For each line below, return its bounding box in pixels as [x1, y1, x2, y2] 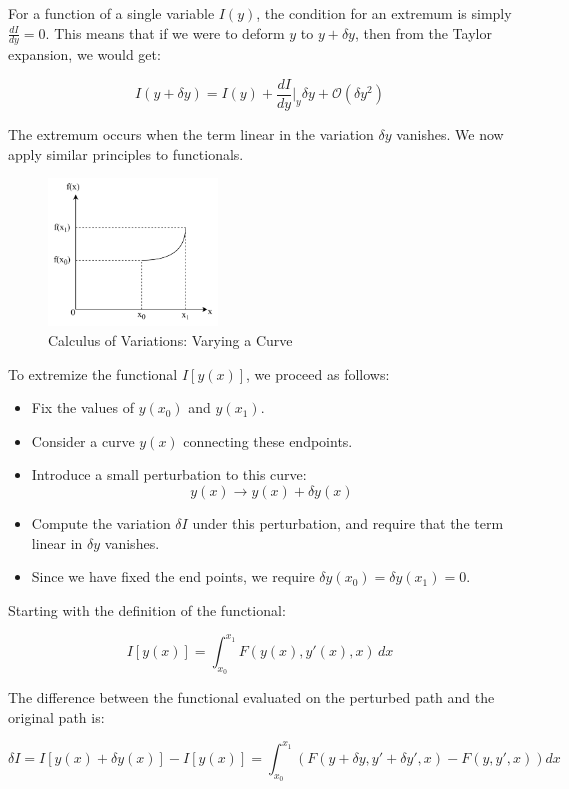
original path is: [8, 706, 105, 727]
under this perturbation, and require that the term [192, 513, 504, 534]
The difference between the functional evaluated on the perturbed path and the [8, 687, 495, 708]
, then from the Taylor [354, 22, 492, 43]
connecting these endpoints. [183, 430, 353, 451]
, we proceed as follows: [246, 363, 390, 384]
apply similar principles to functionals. [8, 143, 244, 164]
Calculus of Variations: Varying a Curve [48, 330, 293, 351]
